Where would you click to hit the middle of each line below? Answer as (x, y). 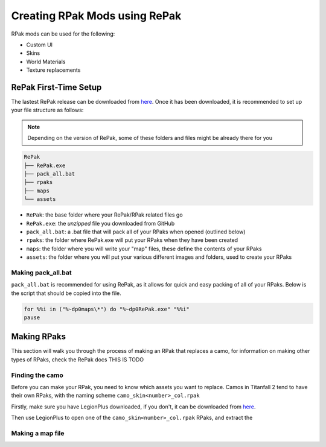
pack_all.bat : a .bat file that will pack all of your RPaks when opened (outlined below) (136, 232)
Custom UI (40, 45)
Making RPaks (39, 337)
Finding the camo (37, 375)
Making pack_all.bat (41, 273)
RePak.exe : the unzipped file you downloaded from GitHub (101, 223)
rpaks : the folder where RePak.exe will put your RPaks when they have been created (132, 240)
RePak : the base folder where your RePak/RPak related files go (105, 215)
